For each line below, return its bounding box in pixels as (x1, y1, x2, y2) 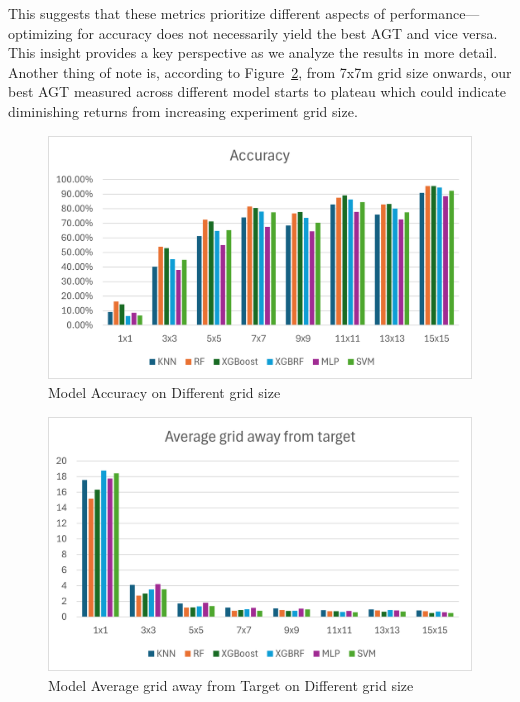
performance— (389, 3, 480, 23)
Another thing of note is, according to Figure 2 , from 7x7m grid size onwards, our (8, 61, 512, 82)
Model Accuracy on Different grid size (48, 382, 281, 403)
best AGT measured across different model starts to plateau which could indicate (8, 81, 507, 102)
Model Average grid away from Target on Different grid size (48, 675, 414, 696)
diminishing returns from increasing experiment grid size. (8, 100, 358, 121)
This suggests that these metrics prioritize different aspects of (8, 3, 386, 23)
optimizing (8, 22, 73, 43)
